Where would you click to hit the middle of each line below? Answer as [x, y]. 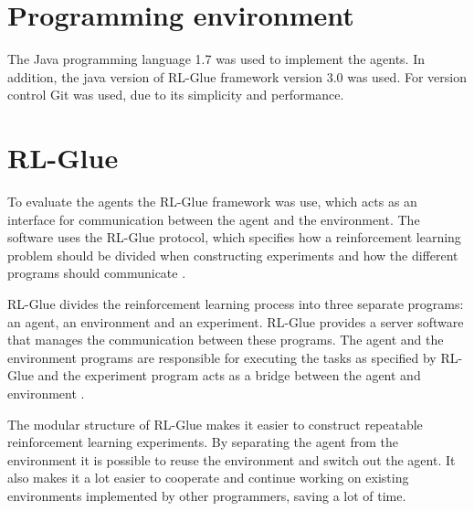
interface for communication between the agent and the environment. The [214, 219]
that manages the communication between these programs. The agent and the [226, 340]
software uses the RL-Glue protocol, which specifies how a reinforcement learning [234, 237]
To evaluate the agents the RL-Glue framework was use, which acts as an [212, 202]
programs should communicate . [97, 273]
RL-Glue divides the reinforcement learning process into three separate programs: [236, 303]
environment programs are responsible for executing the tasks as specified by [222, 357]
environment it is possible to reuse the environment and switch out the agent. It [232, 459]
